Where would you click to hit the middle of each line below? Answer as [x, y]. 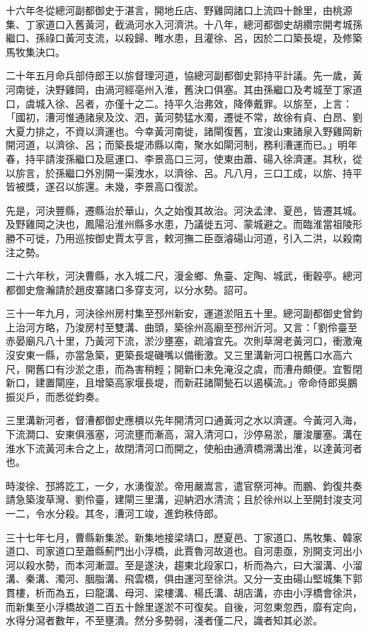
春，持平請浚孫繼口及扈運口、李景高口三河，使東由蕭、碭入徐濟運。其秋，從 [184, 158]
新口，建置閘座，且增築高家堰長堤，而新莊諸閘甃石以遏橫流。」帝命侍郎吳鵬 [182, 383]
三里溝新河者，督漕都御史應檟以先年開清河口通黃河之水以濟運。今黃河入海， [184, 420]
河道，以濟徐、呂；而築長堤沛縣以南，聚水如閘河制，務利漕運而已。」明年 [186, 145]
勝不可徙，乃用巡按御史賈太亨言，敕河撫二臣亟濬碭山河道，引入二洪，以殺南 [184, 237]
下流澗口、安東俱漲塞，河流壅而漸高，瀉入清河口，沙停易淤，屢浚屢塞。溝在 [184, 434]
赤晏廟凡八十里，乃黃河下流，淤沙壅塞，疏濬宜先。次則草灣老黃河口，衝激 [179, 341]
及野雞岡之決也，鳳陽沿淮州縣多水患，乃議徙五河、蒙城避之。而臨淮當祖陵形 [184, 224]
